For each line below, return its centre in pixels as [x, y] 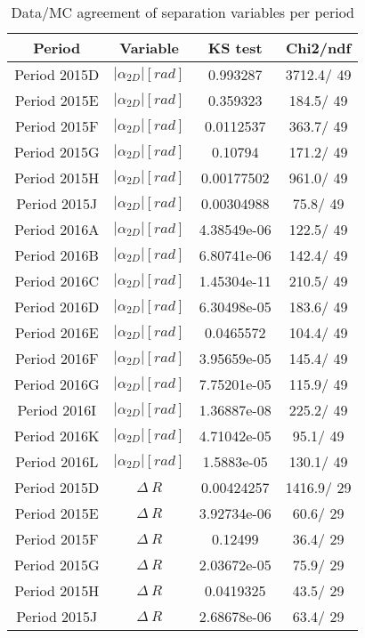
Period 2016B [57, 255]
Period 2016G [57, 384]
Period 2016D [57, 307]
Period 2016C [57, 281]
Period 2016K [57, 436]
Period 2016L [57, 461]
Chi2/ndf [319, 48]
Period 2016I [57, 410]
